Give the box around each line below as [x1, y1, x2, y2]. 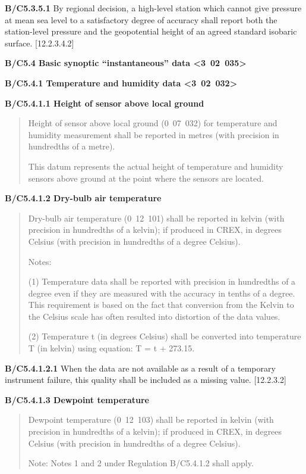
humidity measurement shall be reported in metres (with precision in [28, 128, 279, 141]
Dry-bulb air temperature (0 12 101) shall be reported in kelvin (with [28, 211, 285, 224]
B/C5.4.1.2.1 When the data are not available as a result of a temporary [5, 361, 276, 374]
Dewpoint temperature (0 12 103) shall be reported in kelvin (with [28, 413, 274, 426]
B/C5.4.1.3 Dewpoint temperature [5, 393, 149, 406]
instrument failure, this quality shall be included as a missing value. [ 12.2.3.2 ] [5, 373, 286, 386]
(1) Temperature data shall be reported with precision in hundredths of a [28, 275, 296, 288]
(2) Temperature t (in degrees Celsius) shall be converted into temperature [28, 330, 301, 342]
